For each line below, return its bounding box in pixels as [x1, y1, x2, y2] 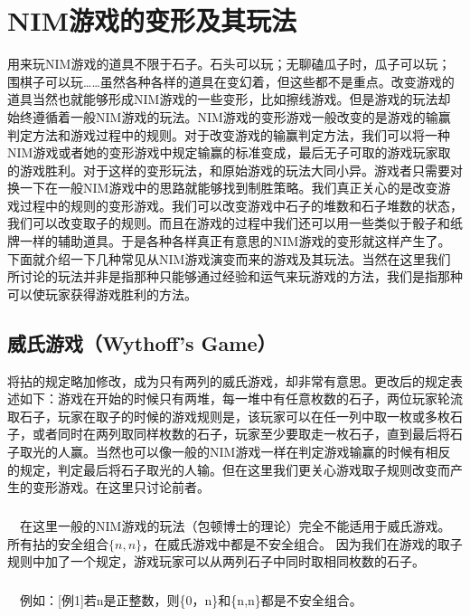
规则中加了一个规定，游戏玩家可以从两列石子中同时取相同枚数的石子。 [7, 552, 425, 571]
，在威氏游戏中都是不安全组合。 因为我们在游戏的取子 [142, 534, 463, 553]
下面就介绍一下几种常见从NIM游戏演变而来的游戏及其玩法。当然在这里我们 [7, 249, 451, 268]
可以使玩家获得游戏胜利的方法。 [7, 284, 197, 303]
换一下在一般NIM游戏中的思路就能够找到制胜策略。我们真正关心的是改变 [7, 178, 438, 197]
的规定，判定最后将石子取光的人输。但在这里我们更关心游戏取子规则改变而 [7, 460, 450, 479]
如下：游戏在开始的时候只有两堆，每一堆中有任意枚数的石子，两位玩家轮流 [19, 389, 463, 408]
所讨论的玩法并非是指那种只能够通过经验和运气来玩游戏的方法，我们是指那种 [7, 267, 463, 286]
